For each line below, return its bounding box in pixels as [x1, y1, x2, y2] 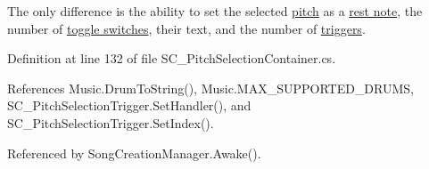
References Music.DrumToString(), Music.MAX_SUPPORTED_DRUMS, [7, 78, 414, 97]
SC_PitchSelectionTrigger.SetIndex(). [7, 113, 214, 132]
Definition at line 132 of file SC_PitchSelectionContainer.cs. [7, 49, 336, 68]
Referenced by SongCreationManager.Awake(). [7, 143, 261, 162]
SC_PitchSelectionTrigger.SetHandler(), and [7, 96, 252, 115]
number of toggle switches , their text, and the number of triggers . [7, 19, 366, 37]
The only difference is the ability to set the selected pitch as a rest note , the [7, 2, 423, 20]
